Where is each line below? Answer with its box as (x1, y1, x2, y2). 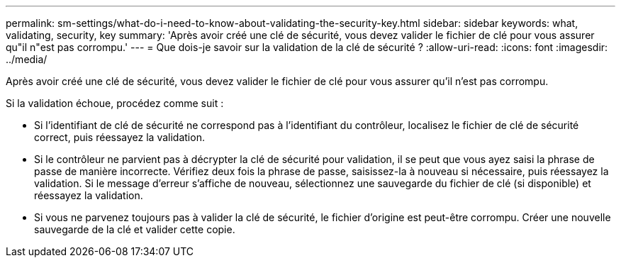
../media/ (6, 53, 47, 65)
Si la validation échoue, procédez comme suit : (6, 97, 224, 109)
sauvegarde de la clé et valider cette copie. (34, 223, 235, 235)
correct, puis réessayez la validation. (34, 131, 205, 143)
